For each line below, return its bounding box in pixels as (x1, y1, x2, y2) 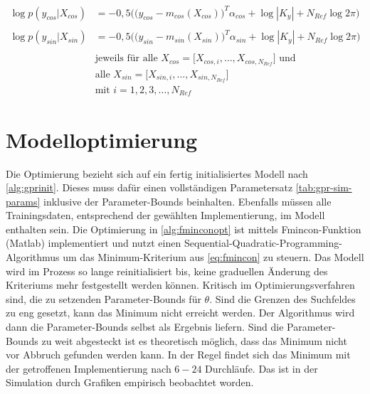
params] (6, 193, 41, 208)
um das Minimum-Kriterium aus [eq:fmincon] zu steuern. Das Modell (63, 250, 364, 265)
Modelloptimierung (6, 124, 198, 154)
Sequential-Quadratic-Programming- (184, 235, 342, 250)
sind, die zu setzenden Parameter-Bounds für (6, 291, 201, 306)
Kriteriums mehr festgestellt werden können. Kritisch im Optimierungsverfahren (6, 277, 355, 292)
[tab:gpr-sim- (295, 180, 352, 195)
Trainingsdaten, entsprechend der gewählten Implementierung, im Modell (6, 208, 325, 223)
